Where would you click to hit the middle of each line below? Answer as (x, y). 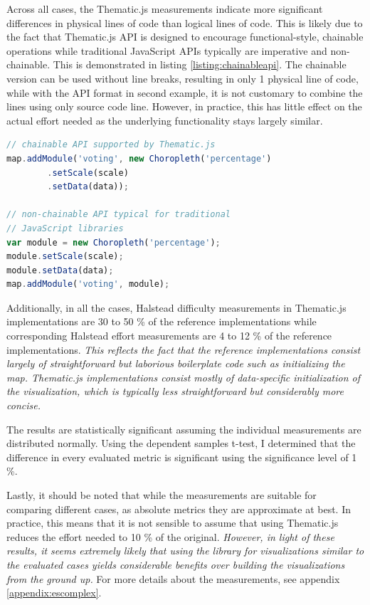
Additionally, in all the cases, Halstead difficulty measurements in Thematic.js (176, 307)
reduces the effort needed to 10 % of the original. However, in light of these (170, 536)
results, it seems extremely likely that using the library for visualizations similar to (185, 551)
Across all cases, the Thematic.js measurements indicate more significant (165, 9)
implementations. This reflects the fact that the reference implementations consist (184, 349)
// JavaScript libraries (65, 228)
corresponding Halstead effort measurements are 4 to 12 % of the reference (169, 336)
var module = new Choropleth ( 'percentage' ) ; (113, 242)
